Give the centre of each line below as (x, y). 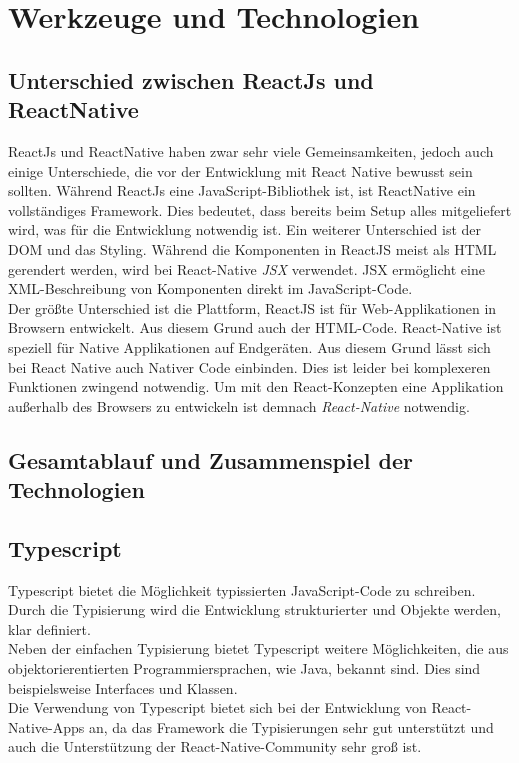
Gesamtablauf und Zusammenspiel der (210, 459)
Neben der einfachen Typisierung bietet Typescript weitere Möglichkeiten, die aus (258, 648)
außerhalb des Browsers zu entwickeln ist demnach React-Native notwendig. (239, 405)
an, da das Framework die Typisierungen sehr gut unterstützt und (291, 726)
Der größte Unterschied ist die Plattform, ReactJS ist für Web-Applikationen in (252, 307)
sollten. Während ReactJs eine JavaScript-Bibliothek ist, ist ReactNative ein (242, 190)
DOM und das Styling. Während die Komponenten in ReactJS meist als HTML (252, 248)
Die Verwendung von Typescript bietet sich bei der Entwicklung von (217, 707)
